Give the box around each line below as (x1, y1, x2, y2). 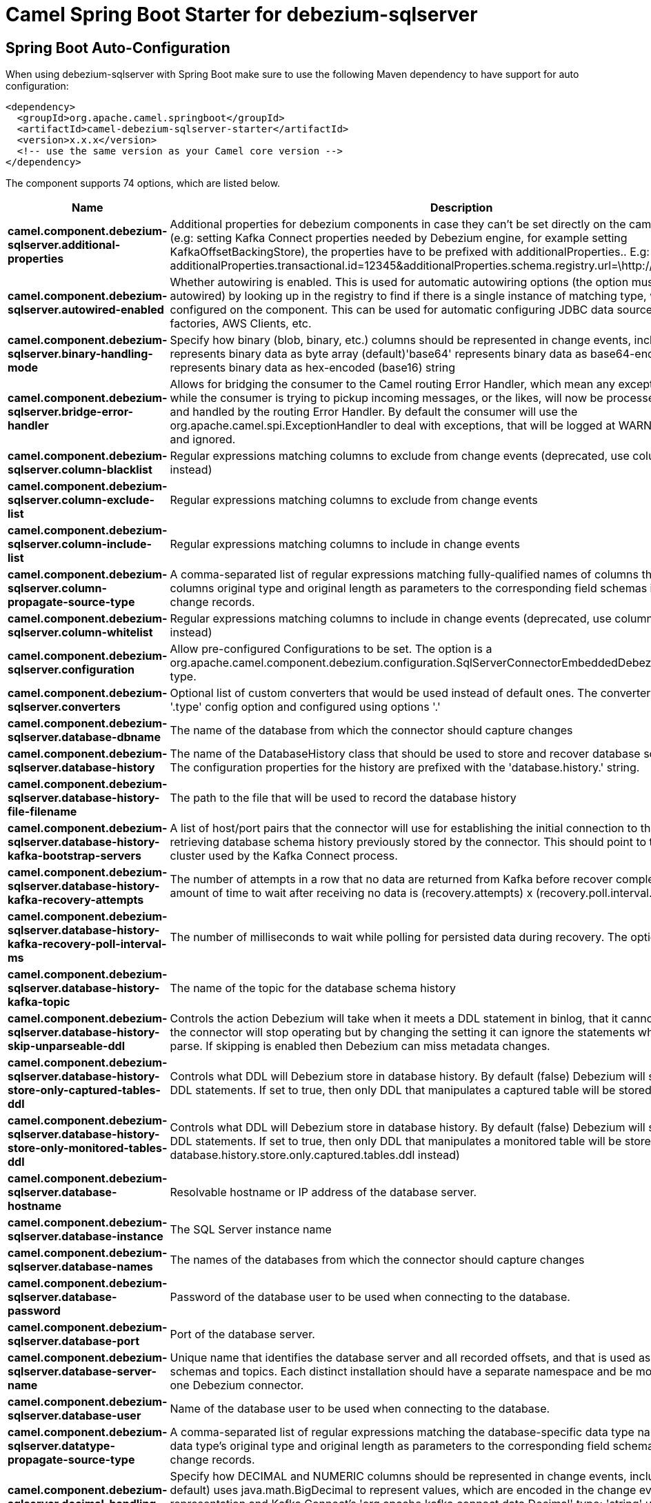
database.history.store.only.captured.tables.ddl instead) (170, 1148, 460, 1162)
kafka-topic (8, 995, 70, 1009)
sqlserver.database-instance (8, 1229, 163, 1244)
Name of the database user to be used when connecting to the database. (170, 1402, 550, 1416)
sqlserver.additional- (8, 238, 121, 252)
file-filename (8, 805, 77, 819)
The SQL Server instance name (170, 1222, 332, 1237)
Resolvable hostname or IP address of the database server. (170, 1185, 477, 1200)
